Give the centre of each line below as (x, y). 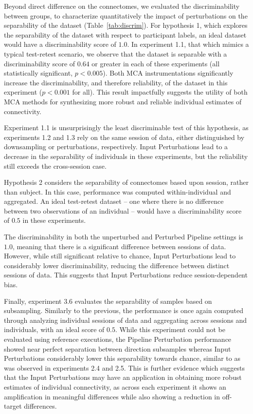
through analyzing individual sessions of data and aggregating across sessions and (126, 320)
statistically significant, (38, 73)
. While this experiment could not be (170, 329)
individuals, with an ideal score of (54, 329)
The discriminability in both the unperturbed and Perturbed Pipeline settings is (124, 237)
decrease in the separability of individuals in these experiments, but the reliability (126, 156)
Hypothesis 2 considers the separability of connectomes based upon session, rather (126, 182)
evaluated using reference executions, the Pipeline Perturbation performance (118, 339)
